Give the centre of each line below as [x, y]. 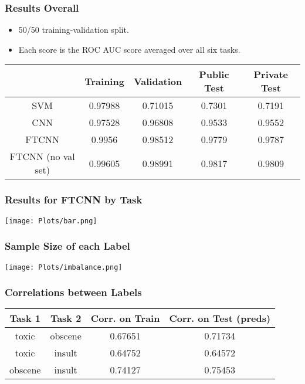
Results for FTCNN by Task [74, 200]
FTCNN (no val [42, 157]
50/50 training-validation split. [74, 30]
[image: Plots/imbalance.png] [64, 267]
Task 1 [25, 318]
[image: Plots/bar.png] [51, 221]
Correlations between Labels [73, 292]
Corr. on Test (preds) [220, 318]
